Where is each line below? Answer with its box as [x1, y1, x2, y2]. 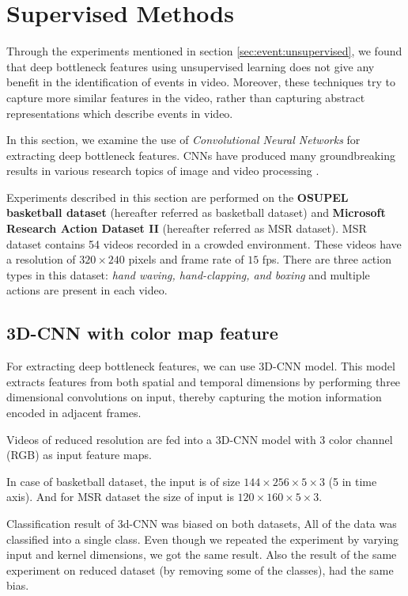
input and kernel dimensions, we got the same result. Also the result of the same [6, 546, 397, 563]
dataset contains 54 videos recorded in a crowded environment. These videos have [6, 235, 402, 252]
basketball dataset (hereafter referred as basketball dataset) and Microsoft [6, 204, 386, 221]
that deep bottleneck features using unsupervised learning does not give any [6, 58, 375, 74]
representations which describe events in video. [6, 104, 233, 121]
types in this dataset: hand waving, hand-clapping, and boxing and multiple [6, 266, 370, 283]
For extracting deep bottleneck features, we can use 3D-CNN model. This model [6, 358, 395, 374]
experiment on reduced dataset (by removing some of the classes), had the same [6, 561, 394, 578]
